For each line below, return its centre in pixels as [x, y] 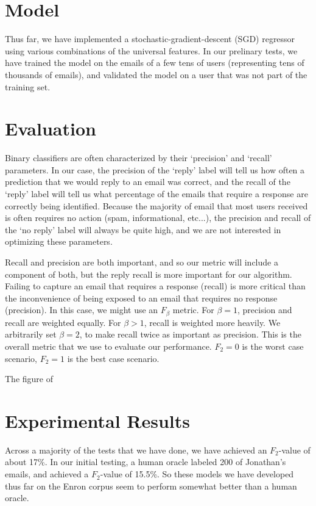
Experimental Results [97, 420]
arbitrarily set [31, 334]
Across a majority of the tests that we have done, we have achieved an [136, 450]
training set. [28, 86]
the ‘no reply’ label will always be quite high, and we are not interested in [143, 229]
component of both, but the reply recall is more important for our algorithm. [149, 274]
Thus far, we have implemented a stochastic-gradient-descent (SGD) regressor [150, 39]
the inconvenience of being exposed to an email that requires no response [141, 298]
